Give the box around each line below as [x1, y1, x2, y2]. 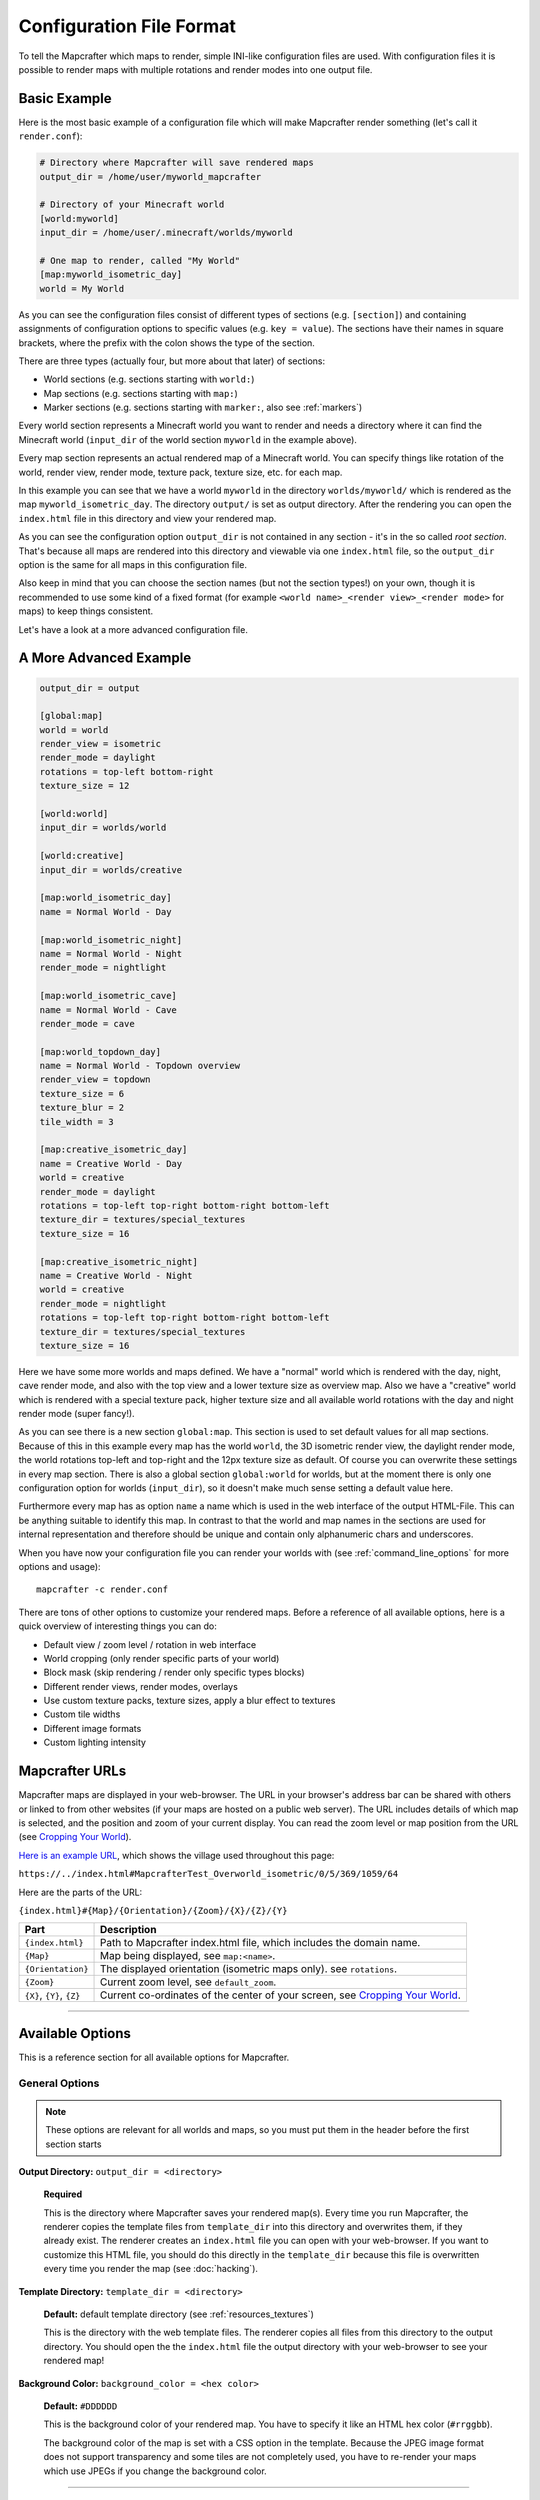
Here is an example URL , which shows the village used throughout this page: [18, 1849, 335, 1861]
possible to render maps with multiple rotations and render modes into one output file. [18, 63, 373, 75]
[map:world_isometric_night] [39, 934, 183, 945]
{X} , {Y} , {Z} [24, 1988, 81, 2002]
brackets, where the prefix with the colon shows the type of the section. [18, 336, 315, 349]
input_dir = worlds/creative [39, 864, 183, 875]
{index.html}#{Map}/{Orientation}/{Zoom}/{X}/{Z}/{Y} [18, 1905, 288, 1916]
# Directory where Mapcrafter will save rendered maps [39, 157, 314, 169]
